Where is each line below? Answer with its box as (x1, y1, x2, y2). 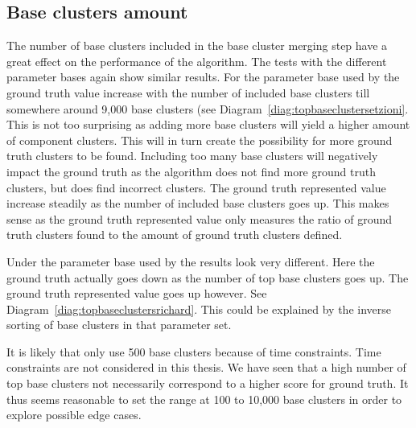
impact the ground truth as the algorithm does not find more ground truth (6, 163, 376, 179)
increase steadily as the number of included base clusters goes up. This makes (6, 195, 389, 212)
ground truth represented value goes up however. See (6, 285, 267, 302)
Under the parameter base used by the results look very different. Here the (6, 253, 375, 270)
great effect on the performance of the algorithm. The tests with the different (6, 52, 387, 69)
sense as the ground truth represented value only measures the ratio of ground (6, 210, 393, 227)
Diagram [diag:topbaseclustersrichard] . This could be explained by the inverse (6, 300, 391, 317)
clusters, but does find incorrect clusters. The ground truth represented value (6, 179, 386, 195)
